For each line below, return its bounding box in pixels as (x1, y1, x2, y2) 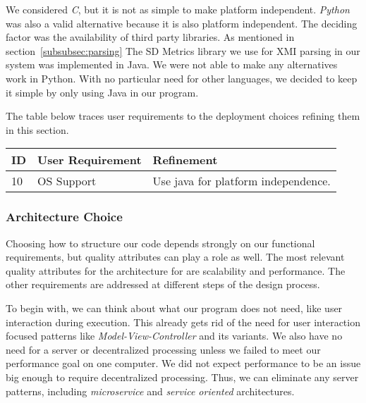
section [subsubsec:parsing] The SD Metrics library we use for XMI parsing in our (6, 43, 360, 58)
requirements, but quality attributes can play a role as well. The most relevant (6, 249, 345, 264)
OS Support (37, 173, 97, 190)
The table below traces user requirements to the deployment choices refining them (6, 108, 360, 123)
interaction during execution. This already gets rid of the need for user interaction (6, 314, 360, 329)
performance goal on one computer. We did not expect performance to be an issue (6, 356, 361, 371)
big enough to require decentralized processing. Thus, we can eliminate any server (6, 369, 359, 384)
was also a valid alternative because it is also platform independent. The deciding (6, 15, 358, 30)
